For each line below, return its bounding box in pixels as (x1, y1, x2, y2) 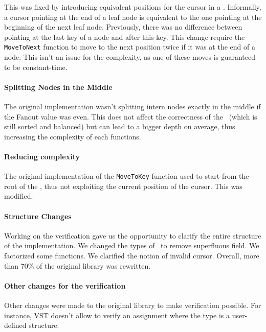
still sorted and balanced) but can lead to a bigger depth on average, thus (4, 121, 235, 132)
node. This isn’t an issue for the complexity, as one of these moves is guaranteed (4, 52, 256, 62)
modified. (4, 191, 33, 201)
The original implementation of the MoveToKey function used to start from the (4, 171, 249, 181)
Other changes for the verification (4, 280, 126, 291)
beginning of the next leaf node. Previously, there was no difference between (4, 21, 242, 32)
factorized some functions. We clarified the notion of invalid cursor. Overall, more (4, 250, 259, 261)
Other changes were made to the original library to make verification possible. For (4, 300, 261, 310)
